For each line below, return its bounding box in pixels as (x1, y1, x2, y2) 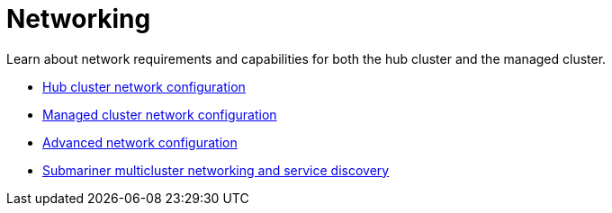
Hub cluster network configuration (42, 78, 246, 94)
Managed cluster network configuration (42, 106, 277, 122)
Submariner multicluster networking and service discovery (42, 162, 390, 178)
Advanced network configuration (42, 134, 238, 150)
